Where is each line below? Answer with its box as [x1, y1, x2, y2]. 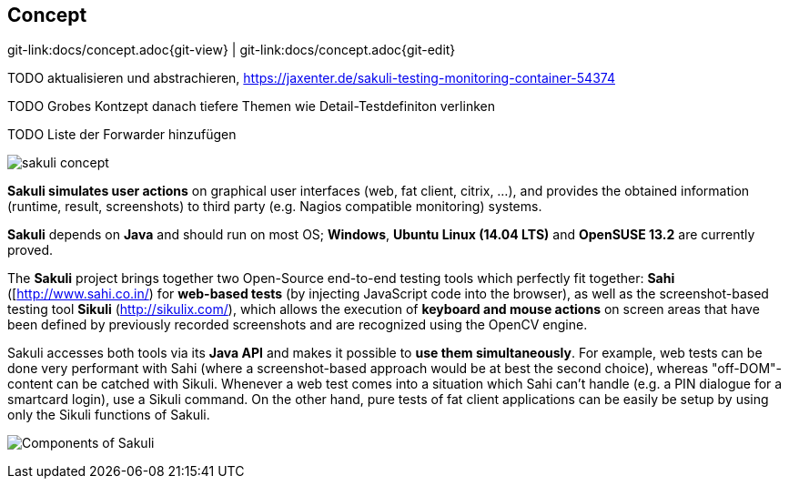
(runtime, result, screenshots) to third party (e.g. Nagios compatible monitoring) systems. [7, 198, 542, 215]
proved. [7, 242, 54, 258]
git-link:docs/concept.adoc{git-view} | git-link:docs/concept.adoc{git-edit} [7, 42, 456, 58]
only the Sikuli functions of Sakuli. [7, 407, 210, 423]
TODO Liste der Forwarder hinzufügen [7, 127, 237, 143]
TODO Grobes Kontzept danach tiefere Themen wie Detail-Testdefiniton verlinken [7, 98, 495, 115]
